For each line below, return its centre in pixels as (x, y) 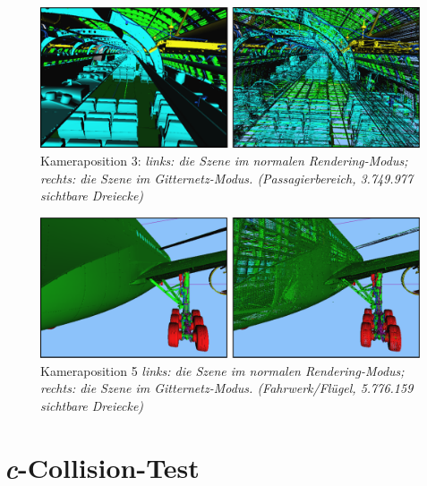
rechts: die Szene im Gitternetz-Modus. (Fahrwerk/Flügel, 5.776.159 (227, 388)
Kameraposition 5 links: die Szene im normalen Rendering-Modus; (222, 370)
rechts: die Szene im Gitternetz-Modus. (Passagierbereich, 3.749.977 (227, 178)
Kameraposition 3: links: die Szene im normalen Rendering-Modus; (224, 160)
